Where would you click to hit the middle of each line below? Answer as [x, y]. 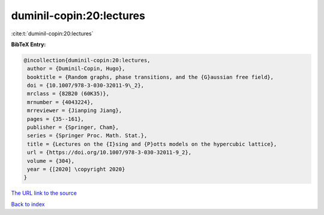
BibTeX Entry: [28, 44]
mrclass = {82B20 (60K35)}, [68, 94]
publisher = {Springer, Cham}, [73, 128]
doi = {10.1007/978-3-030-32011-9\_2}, [85, 86]
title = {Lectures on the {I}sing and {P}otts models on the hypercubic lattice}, [152, 144]
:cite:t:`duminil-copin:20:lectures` [52, 34]
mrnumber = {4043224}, [61, 102]
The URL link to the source [44, 193]
